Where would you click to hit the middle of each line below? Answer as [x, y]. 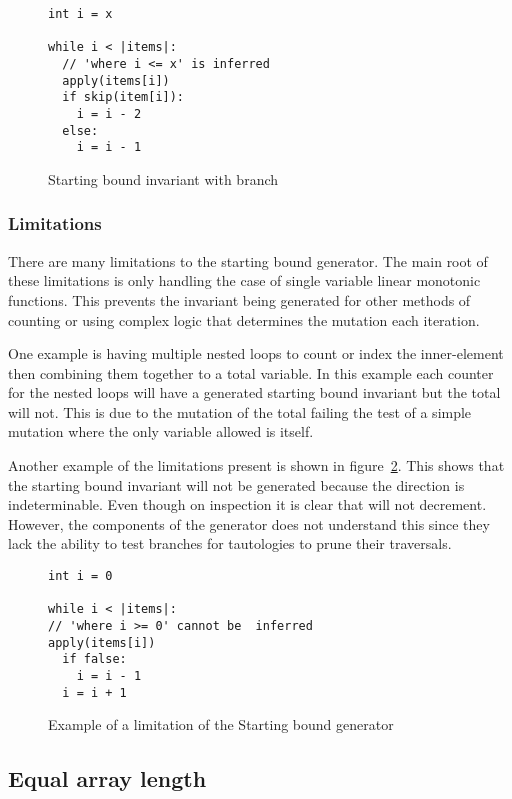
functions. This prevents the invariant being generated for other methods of [239, 299]
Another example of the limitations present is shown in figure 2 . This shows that [256, 465]
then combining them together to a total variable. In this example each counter [251, 372]
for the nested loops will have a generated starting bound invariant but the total [254, 392]
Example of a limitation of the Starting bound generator [221, 724]
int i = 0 [80, 576]
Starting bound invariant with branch [163, 178]
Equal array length [107, 778]
